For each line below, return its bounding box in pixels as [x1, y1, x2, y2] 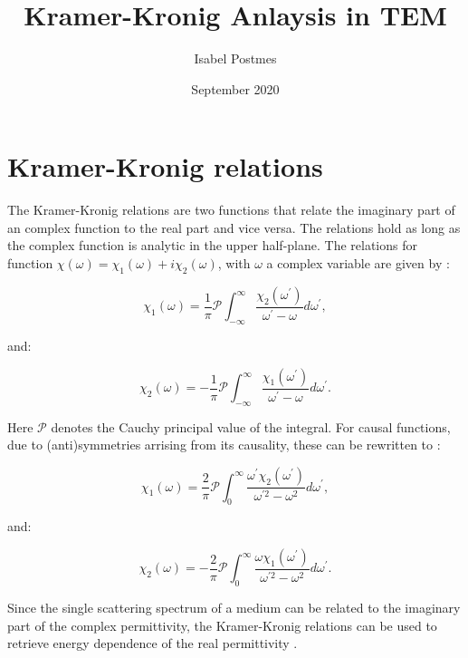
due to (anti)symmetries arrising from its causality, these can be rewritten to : [7, 435, 441, 454]
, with [217, 254, 251, 273]
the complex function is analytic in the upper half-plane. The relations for [7, 236, 417, 255]
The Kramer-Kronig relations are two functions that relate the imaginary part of [7, 200, 455, 219]
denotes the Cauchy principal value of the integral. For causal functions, [51, 417, 451, 436]
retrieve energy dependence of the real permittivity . [7, 634, 298, 653]
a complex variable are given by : [266, 254, 450, 273]
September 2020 [191, 79, 280, 98]
